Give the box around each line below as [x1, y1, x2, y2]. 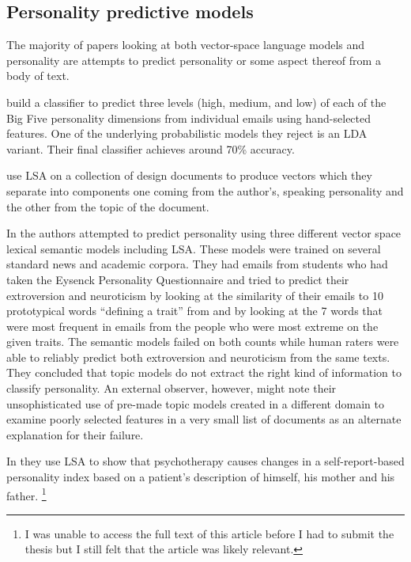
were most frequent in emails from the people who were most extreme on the [6, 317, 379, 334]
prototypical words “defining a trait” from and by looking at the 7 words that [6, 302, 383, 319]
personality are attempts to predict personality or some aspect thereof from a [6, 51, 381, 68]
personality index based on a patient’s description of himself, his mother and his [6, 469, 395, 485]
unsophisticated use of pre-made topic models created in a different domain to [6, 395, 384, 412]
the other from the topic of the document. [6, 198, 209, 215]
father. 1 [6, 484, 47, 503]
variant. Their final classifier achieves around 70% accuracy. [6, 140, 295, 157]
